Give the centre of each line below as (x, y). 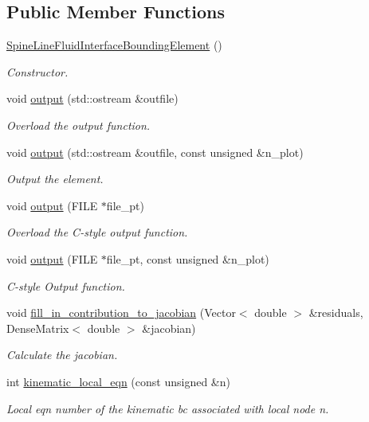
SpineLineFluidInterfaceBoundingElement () (114, 45)
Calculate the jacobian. (62, 355)
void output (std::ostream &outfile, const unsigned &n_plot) (155, 152)
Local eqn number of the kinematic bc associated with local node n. (168, 408)
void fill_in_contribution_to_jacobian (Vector (121, 313)
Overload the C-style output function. (97, 232)
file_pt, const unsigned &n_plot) (188, 258)
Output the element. (55, 179)
